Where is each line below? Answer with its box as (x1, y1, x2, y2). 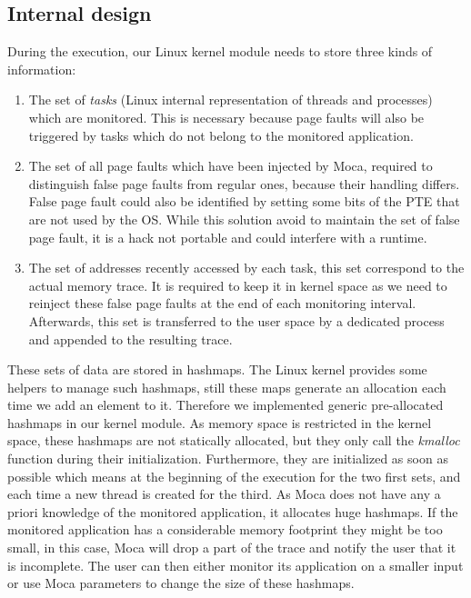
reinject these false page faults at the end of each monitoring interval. (28, 294, 416, 313)
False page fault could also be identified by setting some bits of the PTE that (28, 192, 460, 211)
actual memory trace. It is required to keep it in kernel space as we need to (28, 275, 447, 294)
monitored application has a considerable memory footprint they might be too (7, 520, 443, 539)
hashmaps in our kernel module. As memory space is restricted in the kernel (7, 413, 432, 432)
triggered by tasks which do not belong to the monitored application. (28, 125, 414, 145)
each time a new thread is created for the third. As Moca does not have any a (7, 484, 441, 503)
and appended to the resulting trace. (28, 329, 233, 348)
